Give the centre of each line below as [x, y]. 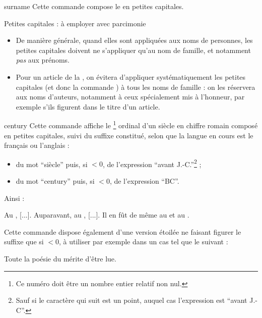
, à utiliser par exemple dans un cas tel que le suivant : [144, 242]
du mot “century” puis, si [55, 181]
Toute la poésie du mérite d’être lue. [60, 258]
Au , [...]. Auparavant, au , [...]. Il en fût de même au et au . [97, 215]
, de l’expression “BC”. [144, 181]
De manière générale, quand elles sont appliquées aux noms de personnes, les [134, 40]
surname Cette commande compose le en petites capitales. [94, 6]
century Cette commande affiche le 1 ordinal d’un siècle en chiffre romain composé [131, 124]
